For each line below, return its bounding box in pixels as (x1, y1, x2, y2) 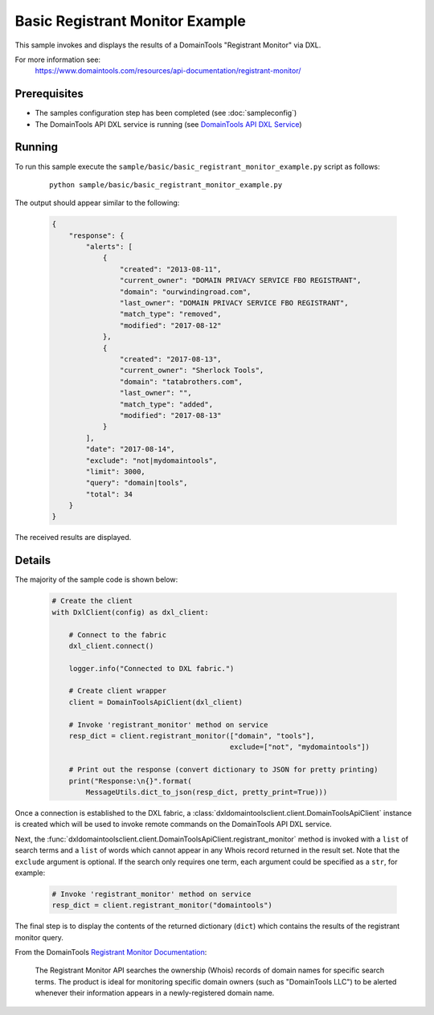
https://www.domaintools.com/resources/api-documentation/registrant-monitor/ (35, 66, 301, 76)
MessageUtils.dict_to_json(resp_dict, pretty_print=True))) (85, 788, 328, 796)
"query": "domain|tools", (85, 478, 188, 488)
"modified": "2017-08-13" (119, 411, 222, 420)
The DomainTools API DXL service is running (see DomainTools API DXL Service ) (35, 119, 302, 129)
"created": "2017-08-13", (119, 354, 222, 363)
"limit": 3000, (85, 467, 146, 476)
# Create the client (51, 596, 133, 606)
